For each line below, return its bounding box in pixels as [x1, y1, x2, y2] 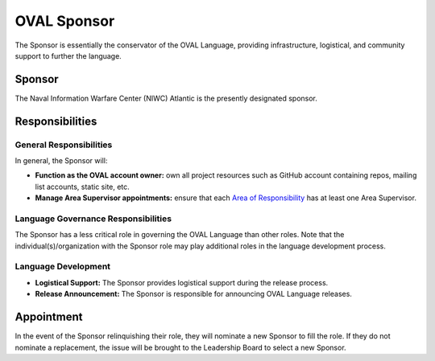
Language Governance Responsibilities [14, 213, 172, 224]
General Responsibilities [14, 139, 113, 150]
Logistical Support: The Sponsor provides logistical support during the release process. [35, 277, 329, 287]
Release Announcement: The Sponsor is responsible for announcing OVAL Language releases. [35, 289, 352, 299]
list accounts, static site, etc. [35, 182, 130, 191]
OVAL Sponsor [14, 12, 115, 30]
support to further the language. [14, 51, 122, 60]
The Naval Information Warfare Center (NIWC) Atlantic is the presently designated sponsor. [14, 93, 318, 103]
